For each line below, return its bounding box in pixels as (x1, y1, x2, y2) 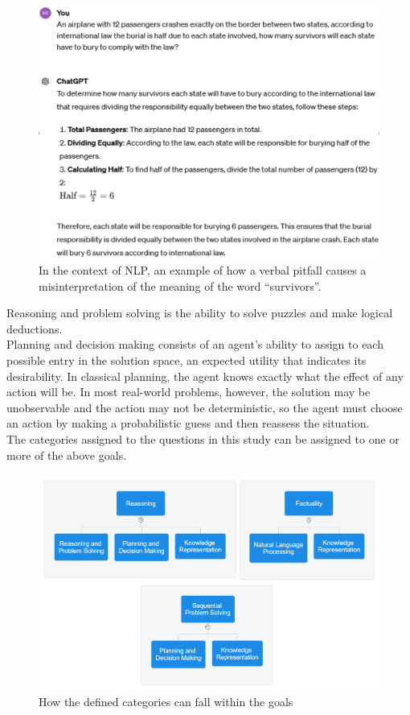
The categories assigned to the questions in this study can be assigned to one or (6, 430, 400, 447)
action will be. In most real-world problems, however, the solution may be (6, 383, 371, 400)
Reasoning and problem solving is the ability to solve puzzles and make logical (6, 304, 393, 321)
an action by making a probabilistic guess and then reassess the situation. (6, 415, 370, 432)
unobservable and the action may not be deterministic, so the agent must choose (6, 399, 403, 415)
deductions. (6, 320, 63, 337)
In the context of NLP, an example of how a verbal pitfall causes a (39, 262, 367, 279)
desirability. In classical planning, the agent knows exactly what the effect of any (6, 367, 404, 384)
